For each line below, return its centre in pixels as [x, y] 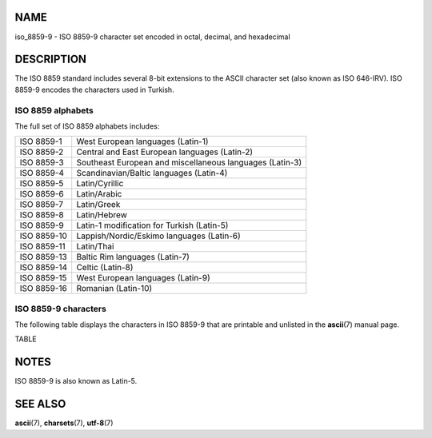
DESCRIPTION [51, 60]
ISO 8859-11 [42, 246]
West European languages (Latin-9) [144, 278]
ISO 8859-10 [44, 236]
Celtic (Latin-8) [105, 268]
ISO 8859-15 [43, 278]
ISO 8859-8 [42, 215]
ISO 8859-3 [42, 162]
